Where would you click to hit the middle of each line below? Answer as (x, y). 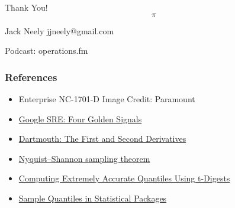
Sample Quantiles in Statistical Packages (93, 198)
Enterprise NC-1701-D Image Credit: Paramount (107, 99)
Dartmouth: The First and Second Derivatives (102, 139)
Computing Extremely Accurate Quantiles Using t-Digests (124, 178)
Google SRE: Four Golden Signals (80, 118)
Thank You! (26, 7)
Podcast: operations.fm (46, 51)
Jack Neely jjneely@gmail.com (59, 30)
